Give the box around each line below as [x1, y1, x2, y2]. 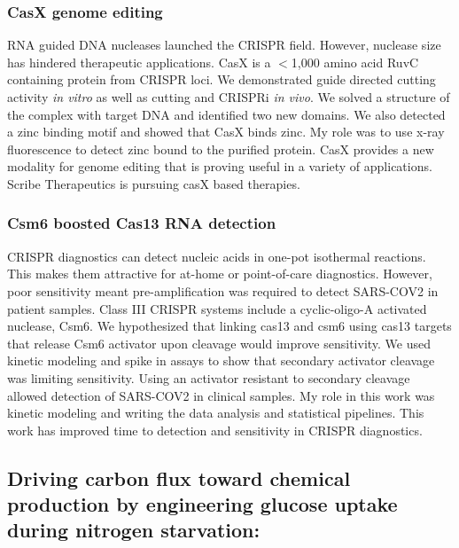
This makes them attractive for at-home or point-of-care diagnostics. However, [7, 264, 432, 283]
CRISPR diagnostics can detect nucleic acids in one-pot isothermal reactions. [7, 247, 426, 265]
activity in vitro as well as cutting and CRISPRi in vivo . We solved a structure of [7, 88, 450, 106]
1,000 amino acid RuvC [291, 52, 419, 71]
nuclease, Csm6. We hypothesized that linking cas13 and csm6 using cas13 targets [7, 317, 452, 335]
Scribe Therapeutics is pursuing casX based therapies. [7, 174, 300, 192]
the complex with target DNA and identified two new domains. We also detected [7, 105, 446, 123]
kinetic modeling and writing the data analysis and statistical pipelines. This [7, 403, 424, 422]
